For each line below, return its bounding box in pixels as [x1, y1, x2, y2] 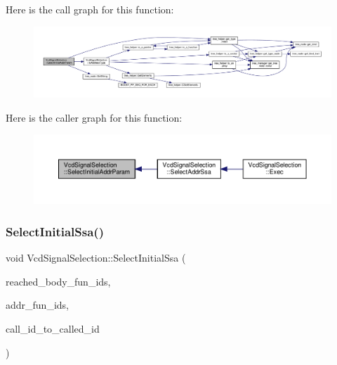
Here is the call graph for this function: [6, 2, 174, 16]
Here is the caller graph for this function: [6, 110, 183, 124]
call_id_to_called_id [6, 321, 100, 335]
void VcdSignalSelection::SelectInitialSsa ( [6, 250, 186, 265]
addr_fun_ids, [6, 297, 69, 312]
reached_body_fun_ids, [6, 274, 111, 288]
